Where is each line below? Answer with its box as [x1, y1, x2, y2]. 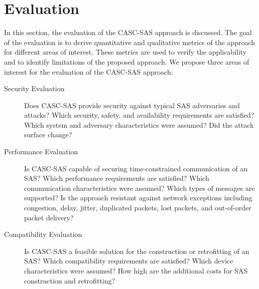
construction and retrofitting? [24, 275, 115, 285]
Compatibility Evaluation [4, 229, 82, 239]
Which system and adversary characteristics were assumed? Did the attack [24, 119, 254, 130]
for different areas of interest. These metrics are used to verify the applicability [4, 47, 247, 57]
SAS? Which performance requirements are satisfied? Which [24, 173, 209, 183]
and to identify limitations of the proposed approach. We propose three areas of [4, 56, 249, 67]
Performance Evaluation [4, 146, 78, 157]
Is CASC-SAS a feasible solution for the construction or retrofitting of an [24, 245, 249, 256]
